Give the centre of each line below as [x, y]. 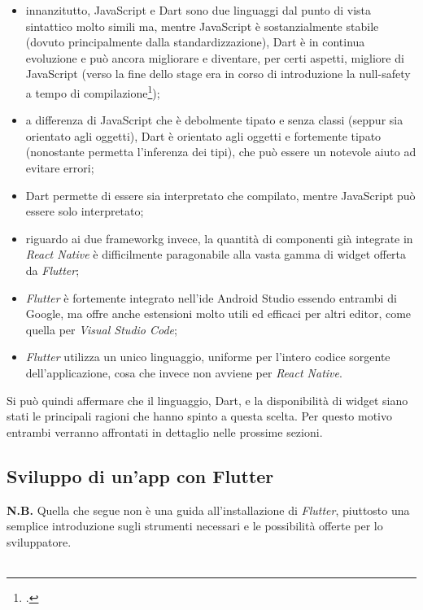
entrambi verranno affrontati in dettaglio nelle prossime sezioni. [165, 431]
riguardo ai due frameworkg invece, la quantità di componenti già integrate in [219, 238]
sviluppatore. [39, 541]
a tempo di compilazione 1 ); [93, 91]
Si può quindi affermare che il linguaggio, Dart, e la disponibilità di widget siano [207, 400]
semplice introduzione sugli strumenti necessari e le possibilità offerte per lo [195, 526]
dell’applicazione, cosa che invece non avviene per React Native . [184, 372]
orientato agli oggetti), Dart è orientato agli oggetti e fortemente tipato [203, 135]
